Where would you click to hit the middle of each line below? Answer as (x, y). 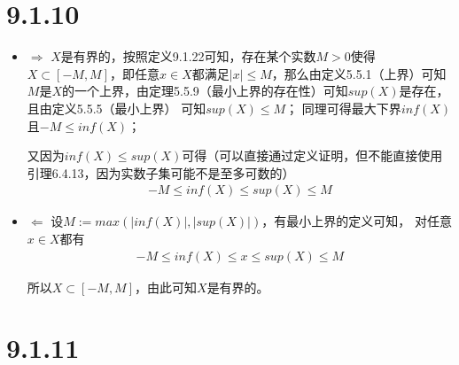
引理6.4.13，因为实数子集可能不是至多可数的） (161, 172)
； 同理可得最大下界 (343, 108)
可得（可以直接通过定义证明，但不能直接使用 (312, 155)
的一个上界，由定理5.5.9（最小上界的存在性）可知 (205, 91)
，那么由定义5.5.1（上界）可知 (359, 73)
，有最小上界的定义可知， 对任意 (357, 221)
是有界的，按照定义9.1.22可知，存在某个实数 (188, 56)
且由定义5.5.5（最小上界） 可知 (117, 108)
